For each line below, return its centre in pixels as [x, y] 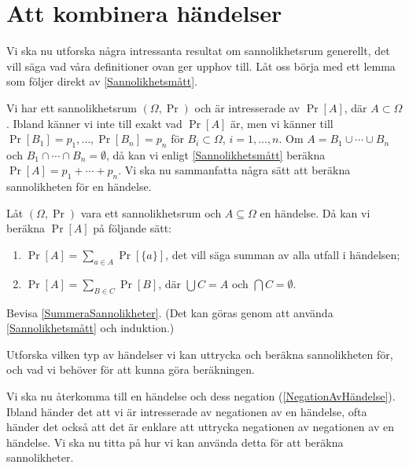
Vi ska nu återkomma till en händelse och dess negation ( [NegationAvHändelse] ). [201, 396]
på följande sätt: [132, 228]
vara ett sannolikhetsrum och [151, 212]
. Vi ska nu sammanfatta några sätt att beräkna [234, 170]
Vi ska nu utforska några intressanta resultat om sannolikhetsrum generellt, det [198, 51]
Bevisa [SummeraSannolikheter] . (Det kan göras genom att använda [170, 312]
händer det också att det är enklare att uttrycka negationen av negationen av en [200, 427]
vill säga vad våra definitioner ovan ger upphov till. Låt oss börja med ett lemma [201, 66]
